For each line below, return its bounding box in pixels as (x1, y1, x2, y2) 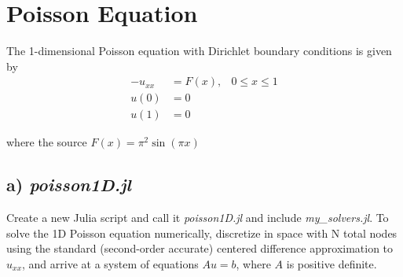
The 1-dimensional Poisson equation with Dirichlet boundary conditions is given (6, 42, 392, 59)
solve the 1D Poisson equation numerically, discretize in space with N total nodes (6, 224, 398, 241)
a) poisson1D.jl (6, 172, 131, 197)
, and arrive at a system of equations (22, 255, 199, 271)
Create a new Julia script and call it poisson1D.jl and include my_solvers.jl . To (6, 209, 389, 226)
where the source (6, 134, 87, 150)
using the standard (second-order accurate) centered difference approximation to (6, 240, 394, 257)
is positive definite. (286, 255, 377, 271)
